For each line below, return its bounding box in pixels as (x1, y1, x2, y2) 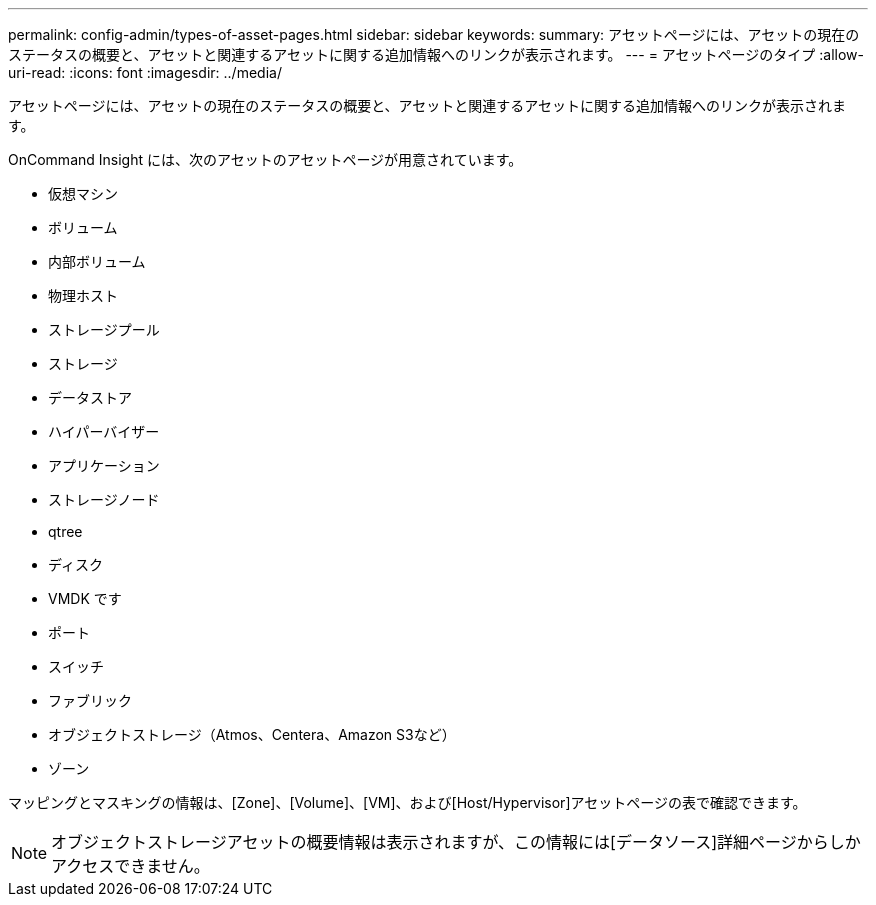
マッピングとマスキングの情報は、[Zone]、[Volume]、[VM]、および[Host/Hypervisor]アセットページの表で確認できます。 (8, 794, 807, 811)
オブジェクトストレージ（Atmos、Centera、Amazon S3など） (48, 726, 456, 743)
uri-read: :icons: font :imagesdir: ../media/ (8, 64, 282, 81)
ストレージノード (48, 491, 160, 508)
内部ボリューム (48, 253, 146, 270)
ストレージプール (48, 321, 160, 338)
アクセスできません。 (51, 856, 210, 876)
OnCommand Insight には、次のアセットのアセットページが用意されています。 (8, 151, 523, 168)
